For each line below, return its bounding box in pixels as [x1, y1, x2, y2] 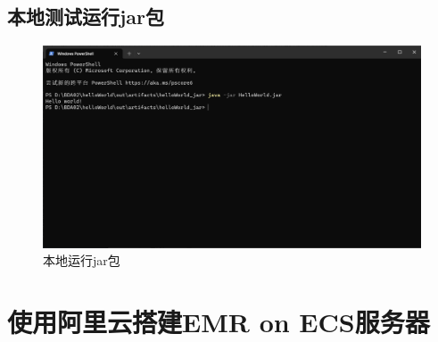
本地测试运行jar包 [7, 3, 165, 30]
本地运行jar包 [43, 251, 120, 270]
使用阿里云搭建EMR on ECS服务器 [7, 304, 430, 340]
